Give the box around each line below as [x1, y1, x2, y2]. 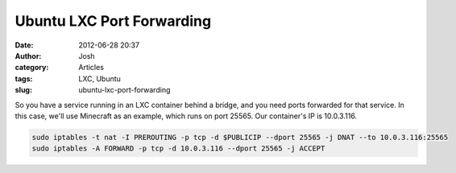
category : [15, 63, 49, 72]
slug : [15, 85, 32, 95]
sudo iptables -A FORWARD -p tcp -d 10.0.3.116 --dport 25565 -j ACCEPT [31, 144, 325, 153]
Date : [15, 40, 34, 50]
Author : [15, 51, 42, 60]
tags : [15, 73, 33, 84]
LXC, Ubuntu [78, 73, 121, 84]
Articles [78, 63, 105, 72]
